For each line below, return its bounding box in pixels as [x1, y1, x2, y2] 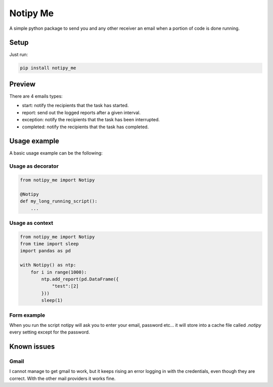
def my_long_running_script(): [20, 199, 98, 204]
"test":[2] [52, 283, 79, 289]
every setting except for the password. [9, 329, 90, 335]
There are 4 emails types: [9, 93, 63, 99]
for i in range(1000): [30, 269, 87, 275]
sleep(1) [41, 298, 63, 303]
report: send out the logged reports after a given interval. [22, 109, 141, 116]
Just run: [9, 52, 28, 58]
